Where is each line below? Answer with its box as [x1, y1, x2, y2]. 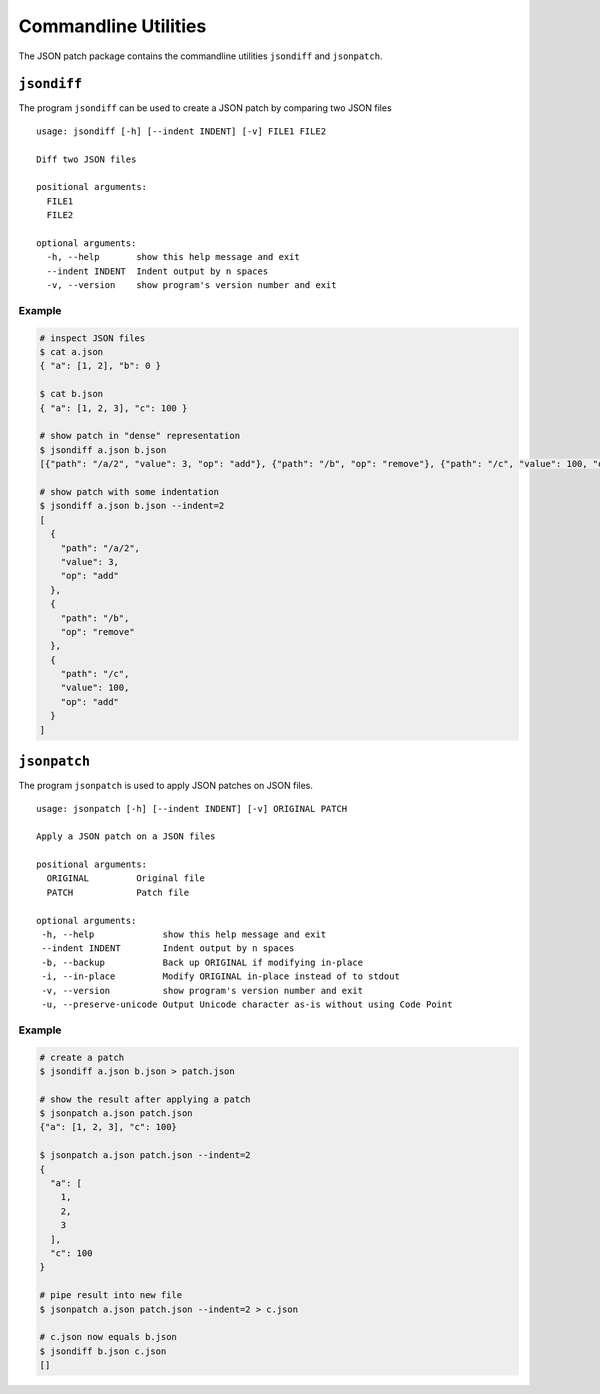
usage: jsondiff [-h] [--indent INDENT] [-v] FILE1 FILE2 [36, 125, 327, 137]
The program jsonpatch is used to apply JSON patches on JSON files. [18, 780, 314, 792]
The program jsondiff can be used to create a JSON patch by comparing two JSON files [18, 102, 392, 114]
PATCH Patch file [46, 886, 190, 898]
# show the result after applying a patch [39, 1093, 251, 1105]
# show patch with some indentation [39, 486, 220, 497]
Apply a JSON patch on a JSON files [36, 831, 216, 842]
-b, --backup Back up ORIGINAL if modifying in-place [41, 956, 364, 968]
